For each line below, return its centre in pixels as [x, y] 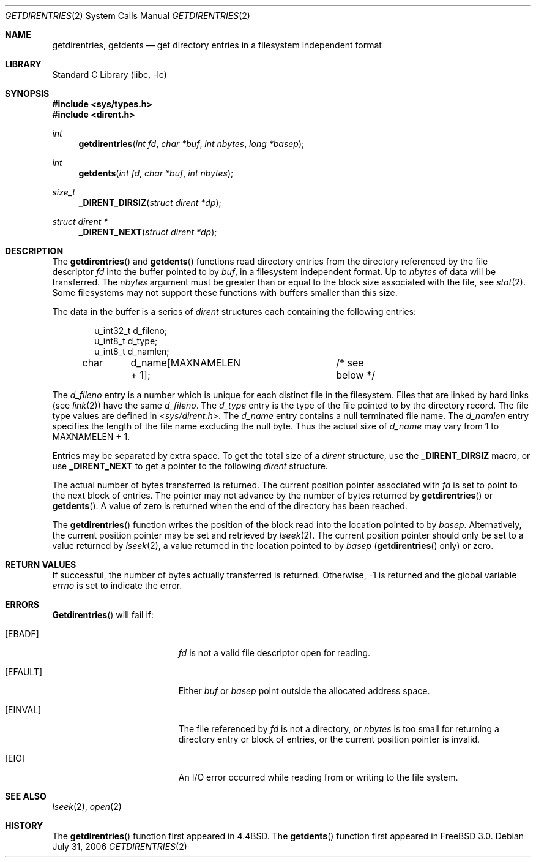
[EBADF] [22, 634]
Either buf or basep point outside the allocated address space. [304, 691]
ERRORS [22, 604]
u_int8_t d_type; [126, 341]
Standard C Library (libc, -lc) [110, 74]
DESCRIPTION [34, 251]
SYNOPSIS [27, 93]
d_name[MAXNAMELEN [185, 363]
